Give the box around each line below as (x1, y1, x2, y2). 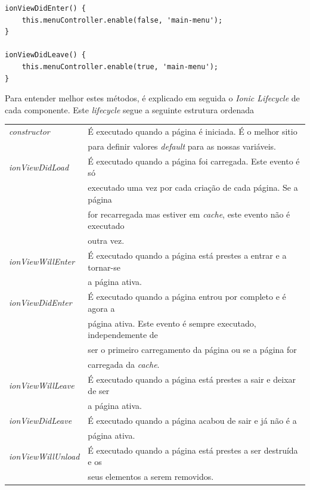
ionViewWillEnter (9, 255, 75, 267)
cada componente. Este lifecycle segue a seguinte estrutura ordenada (5, 103, 255, 116)
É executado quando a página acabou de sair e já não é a (88, 414, 297, 427)
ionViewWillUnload (9, 449, 80, 462)
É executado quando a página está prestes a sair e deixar (88, 373, 296, 385)
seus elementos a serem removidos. (88, 470, 214, 483)
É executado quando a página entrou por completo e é (88, 290, 286, 303)
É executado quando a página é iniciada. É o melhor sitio (88, 125, 297, 138)
